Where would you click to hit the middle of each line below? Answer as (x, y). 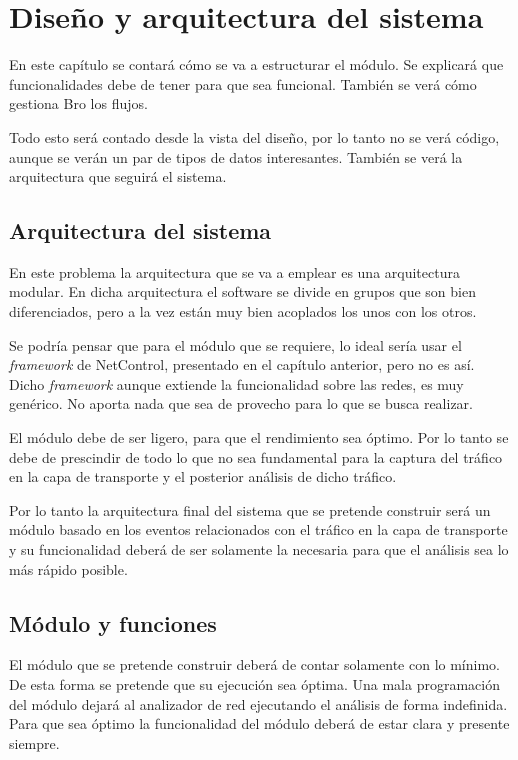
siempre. (34, 742)
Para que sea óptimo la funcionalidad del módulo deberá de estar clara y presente (259, 723)
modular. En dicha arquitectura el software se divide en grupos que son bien (242, 291)
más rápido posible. (68, 568)
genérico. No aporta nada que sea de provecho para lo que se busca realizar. (241, 403)
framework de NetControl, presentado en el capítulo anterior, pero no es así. (242, 364)
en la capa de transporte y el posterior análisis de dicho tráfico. (203, 476)
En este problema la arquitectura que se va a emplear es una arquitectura (234, 271)
